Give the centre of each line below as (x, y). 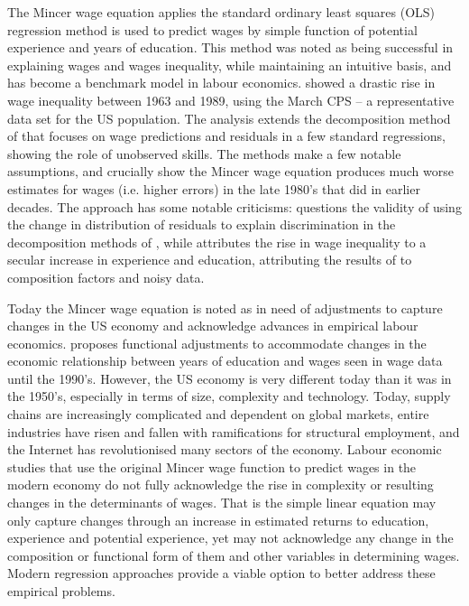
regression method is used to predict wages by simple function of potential (212, 29)
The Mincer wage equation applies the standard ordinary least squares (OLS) (221, 12)
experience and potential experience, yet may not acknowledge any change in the (230, 538)
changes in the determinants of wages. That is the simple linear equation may (222, 503)
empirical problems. (61, 591)
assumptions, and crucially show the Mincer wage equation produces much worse (230, 171)
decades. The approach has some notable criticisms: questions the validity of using (234, 206)
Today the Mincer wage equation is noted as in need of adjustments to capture (225, 308)
